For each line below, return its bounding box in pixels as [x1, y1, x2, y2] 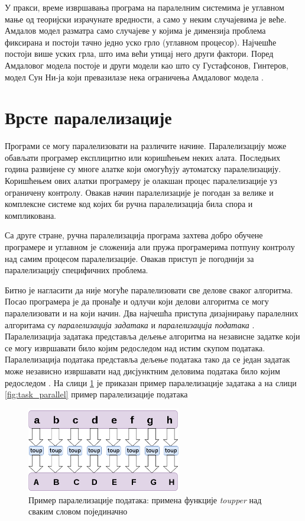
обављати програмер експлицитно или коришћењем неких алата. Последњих [5, 151, 280, 163]
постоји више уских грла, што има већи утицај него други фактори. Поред [5, 47, 274, 60]
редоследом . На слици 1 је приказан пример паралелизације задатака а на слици [5, 376, 297, 389]
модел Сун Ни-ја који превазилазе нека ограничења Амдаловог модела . [5, 70, 264, 83]
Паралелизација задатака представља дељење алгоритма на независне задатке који [5, 330, 300, 342]
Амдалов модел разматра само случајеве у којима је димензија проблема [5, 24, 266, 37]
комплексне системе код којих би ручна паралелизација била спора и [5, 198, 253, 210]
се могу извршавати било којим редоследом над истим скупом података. [5, 341, 265, 354]
